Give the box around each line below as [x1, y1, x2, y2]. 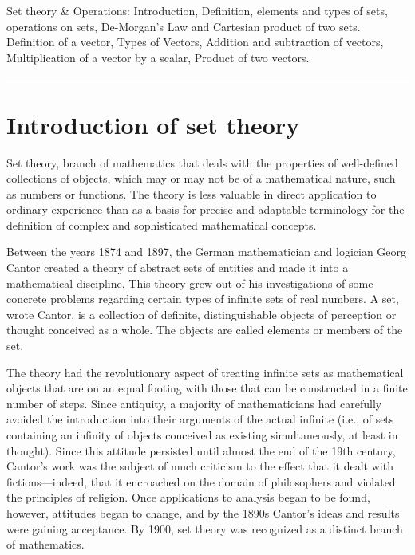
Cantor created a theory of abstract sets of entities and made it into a [6, 259, 349, 276]
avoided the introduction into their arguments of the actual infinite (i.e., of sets [6, 411, 394, 427]
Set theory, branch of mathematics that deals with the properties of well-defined [6, 154, 398, 171]
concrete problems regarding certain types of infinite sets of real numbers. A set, [6, 290, 399, 307]
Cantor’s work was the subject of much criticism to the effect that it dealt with [6, 458, 393, 474]
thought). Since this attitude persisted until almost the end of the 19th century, [6, 442, 396, 459]
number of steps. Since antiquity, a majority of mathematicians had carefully [6, 395, 382, 411]
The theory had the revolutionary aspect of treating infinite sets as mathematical [6, 364, 404, 380]
